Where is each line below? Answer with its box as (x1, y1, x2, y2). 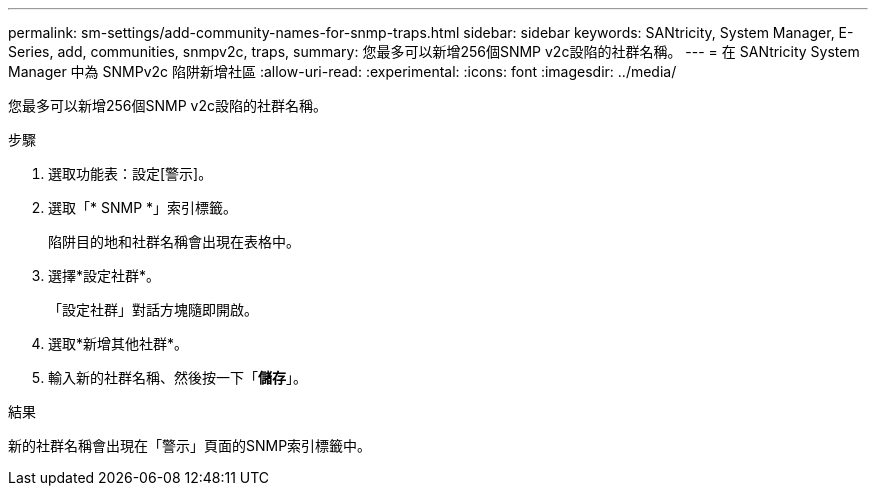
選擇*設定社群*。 (48, 267, 161, 284)
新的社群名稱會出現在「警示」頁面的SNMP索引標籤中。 (8, 437, 372, 454)
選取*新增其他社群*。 (48, 335, 189, 352)
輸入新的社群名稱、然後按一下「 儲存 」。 (48, 369, 307, 386)
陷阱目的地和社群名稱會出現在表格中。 (48, 233, 300, 250)
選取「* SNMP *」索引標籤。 (48, 199, 238, 216)
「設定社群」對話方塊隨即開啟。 (48, 301, 258, 318)
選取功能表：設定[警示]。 (48, 165, 213, 182)
